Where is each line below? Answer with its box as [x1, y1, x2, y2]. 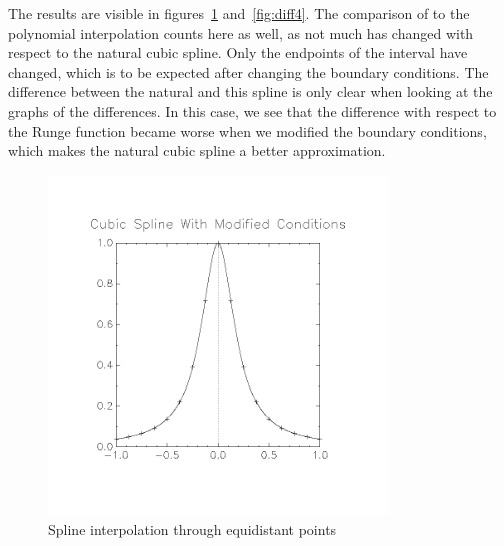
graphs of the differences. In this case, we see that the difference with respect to [8, 100, 497, 121]
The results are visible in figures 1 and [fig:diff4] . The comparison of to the [8, 3, 470, 23]
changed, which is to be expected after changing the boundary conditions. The [8, 61, 489, 82]
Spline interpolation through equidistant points [48, 518, 337, 539]
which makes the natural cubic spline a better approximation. [8, 140, 386, 161]
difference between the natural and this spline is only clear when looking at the [8, 81, 493, 102]
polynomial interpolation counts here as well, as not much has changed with [8, 22, 474, 43]
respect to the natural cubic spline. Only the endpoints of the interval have [8, 42, 468, 63]
